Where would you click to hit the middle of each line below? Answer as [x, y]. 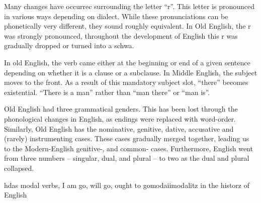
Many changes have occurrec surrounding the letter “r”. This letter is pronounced [129, 6]
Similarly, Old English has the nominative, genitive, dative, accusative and [119, 128]
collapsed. [19, 168]
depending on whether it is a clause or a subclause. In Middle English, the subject [131, 72]
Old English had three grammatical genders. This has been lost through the [121, 109]
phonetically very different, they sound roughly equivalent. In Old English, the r [127, 26]
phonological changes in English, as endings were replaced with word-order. [120, 118]
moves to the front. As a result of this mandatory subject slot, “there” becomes [126, 82]
